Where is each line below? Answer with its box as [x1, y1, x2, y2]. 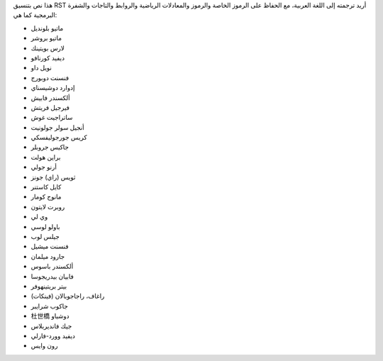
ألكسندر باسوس [30, 262, 74, 271]
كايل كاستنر [30, 183, 62, 191]
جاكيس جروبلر [30, 143, 69, 152]
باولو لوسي [30, 222, 60, 231]
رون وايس [30, 341, 58, 350]
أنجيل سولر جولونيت [30, 123, 84, 131]
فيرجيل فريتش [30, 103, 70, 111]
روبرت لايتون [30, 202, 65, 211]
